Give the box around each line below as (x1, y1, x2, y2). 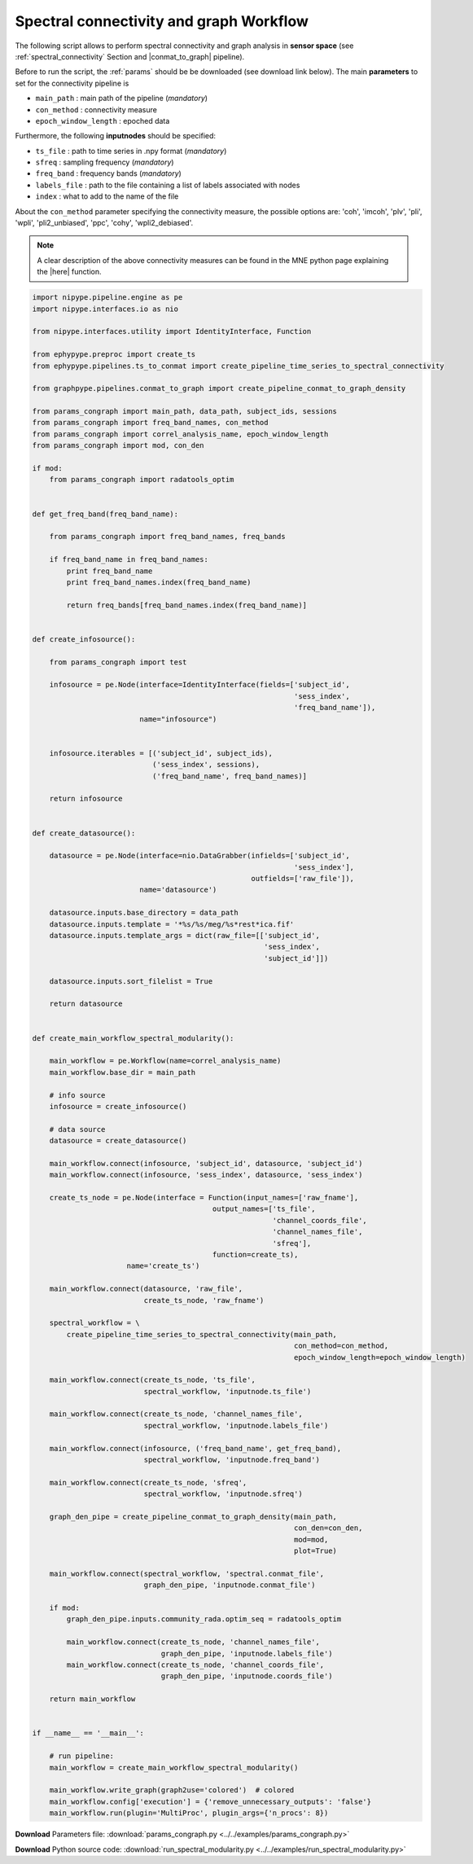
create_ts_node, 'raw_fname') (143, 1296, 265, 1305)
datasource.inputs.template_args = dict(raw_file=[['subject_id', (49, 931, 321, 941)
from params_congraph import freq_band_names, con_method (32, 418, 269, 428)
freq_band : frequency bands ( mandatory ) (35, 169, 182, 178)
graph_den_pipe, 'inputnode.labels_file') (160, 1649, 333, 1658)
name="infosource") (139, 714, 217, 724)
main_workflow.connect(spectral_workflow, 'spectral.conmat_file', (49, 1568, 325, 1578)
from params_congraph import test (49, 657, 187, 667)
